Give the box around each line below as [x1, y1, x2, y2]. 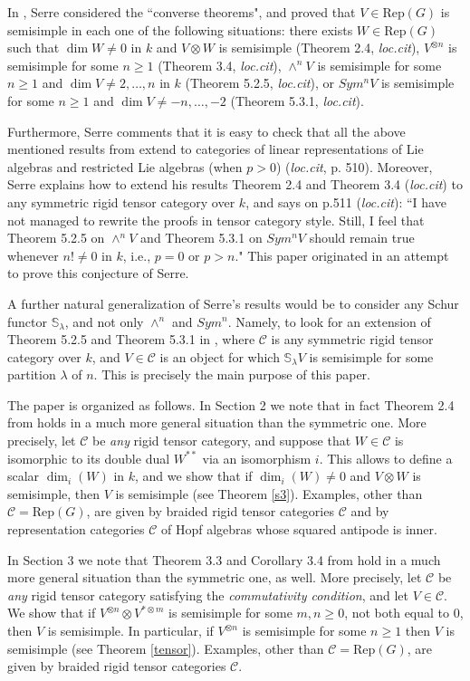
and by [350, 502, 389, 521]
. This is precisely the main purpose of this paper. [93, 365, 370, 384]
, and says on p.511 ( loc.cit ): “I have [245, 192, 446, 211]
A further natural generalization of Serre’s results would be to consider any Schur [7, 293, 459, 312]
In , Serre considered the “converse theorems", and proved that [7, 3, 356, 21]
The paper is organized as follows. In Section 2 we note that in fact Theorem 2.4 [7, 395, 455, 414]
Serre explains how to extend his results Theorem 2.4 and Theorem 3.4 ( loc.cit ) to [7, 175, 463, 194]
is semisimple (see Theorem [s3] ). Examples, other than [115, 484, 423, 503]
